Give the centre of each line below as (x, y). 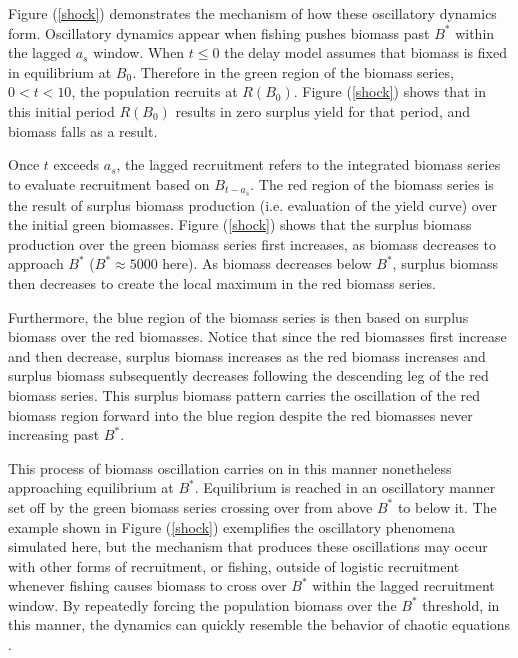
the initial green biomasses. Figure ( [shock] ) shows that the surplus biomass (240, 224)
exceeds (76, 164)
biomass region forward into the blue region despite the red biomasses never (240, 414)
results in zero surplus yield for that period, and (323, 110)
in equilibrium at (60, 71)
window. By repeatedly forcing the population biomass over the (202, 604)
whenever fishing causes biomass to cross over (147, 585)
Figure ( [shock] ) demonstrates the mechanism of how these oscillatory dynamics (252, 13)
